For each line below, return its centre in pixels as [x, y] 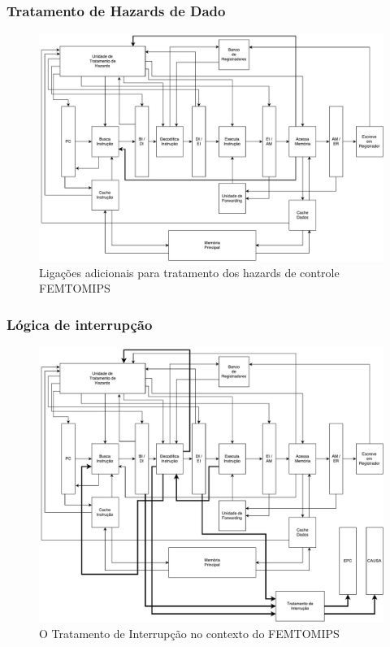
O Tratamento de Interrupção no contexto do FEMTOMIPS [189, 633]
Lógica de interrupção [80, 324]
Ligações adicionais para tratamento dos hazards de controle [189, 272]
